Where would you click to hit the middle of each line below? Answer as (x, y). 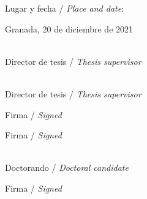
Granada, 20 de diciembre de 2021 (69, 28)
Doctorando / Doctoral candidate (67, 167)
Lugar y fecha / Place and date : (65, 8)
